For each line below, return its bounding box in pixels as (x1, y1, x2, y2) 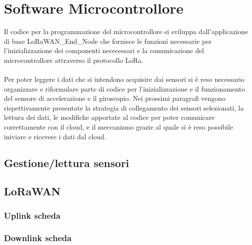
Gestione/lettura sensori (4, 155, 129, 170)
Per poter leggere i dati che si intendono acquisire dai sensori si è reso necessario (4, 74, 245, 84)
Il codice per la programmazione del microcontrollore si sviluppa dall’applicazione (4, 26, 248, 37)
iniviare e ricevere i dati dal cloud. (4, 131, 106, 141)
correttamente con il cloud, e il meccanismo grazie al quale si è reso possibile (4, 122, 233, 132)
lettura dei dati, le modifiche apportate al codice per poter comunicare (4, 112, 215, 122)
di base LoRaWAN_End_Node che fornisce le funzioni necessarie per (4, 36, 212, 46)
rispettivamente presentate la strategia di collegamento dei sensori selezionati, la (4, 102, 244, 113)
